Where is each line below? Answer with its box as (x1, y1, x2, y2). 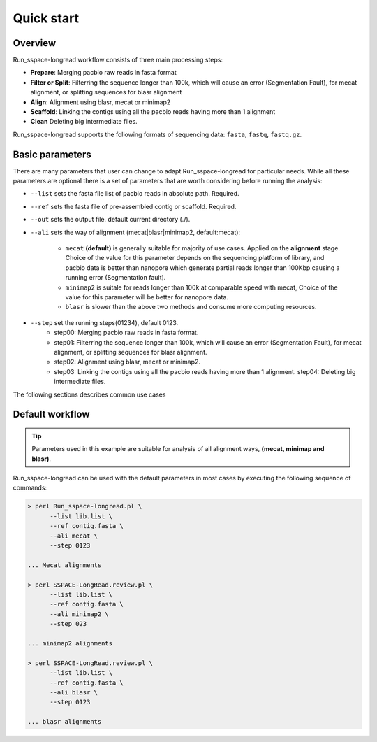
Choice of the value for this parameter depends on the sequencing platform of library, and (65, 254, 325, 262)
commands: (13, 483, 47, 492)
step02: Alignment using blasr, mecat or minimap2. (54, 357, 200, 366)
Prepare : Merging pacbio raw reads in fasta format (30, 69, 177, 77)
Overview (13, 37, 57, 49)
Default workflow (13, 408, 90, 420)
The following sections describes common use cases (13, 390, 166, 399)
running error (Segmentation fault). (65, 273, 166, 282)
